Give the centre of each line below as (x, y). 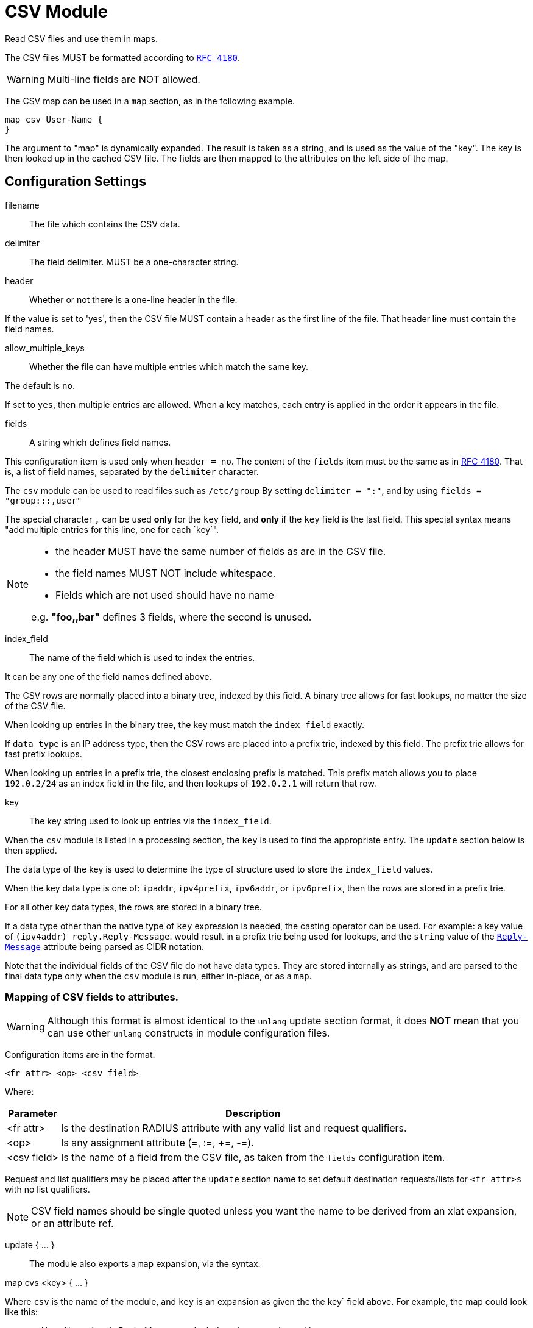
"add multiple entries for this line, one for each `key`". (112, 529)
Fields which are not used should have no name (165, 595)
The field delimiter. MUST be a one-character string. (134, 262)
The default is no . (40, 385)
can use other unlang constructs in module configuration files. (189, 1033)
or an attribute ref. (72, 1223)
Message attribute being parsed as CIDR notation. (105, 946)
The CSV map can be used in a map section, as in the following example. (150, 101)
